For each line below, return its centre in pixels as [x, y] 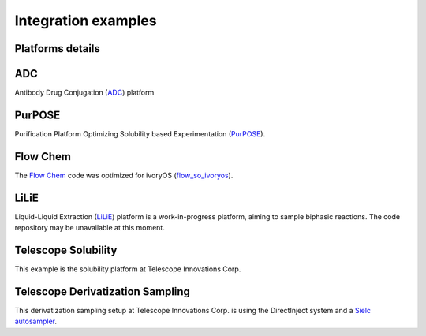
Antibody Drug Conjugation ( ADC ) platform [84, 93]
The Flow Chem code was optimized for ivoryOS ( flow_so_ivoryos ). [124, 175]
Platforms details [57, 49]
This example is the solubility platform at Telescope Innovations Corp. [128, 269]
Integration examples [86, 21]
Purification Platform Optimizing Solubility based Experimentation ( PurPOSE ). [140, 133]
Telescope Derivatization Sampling [103, 291]
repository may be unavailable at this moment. [90, 228]
